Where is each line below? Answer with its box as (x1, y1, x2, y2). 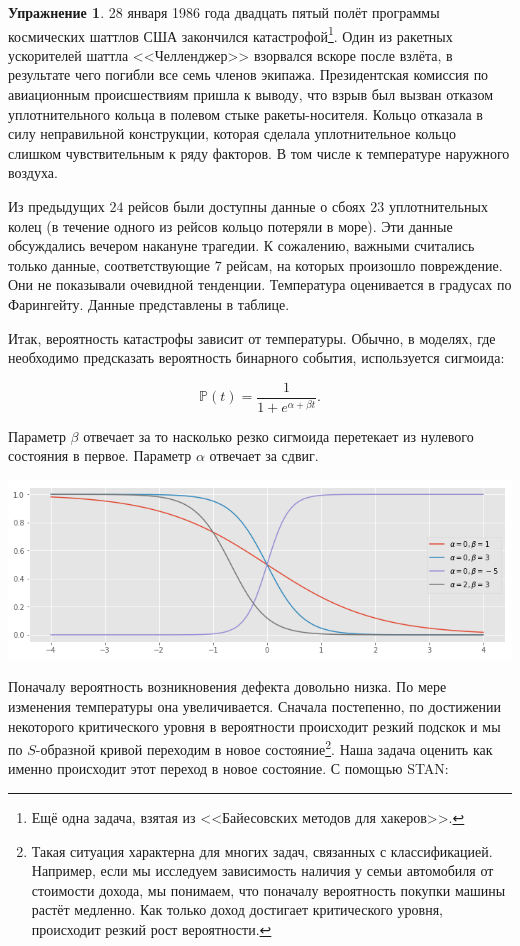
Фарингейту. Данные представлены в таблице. (8, 293, 290, 314)
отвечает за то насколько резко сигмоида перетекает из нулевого (83, 425, 474, 446)
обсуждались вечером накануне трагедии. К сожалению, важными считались (8, 235, 475, 256)
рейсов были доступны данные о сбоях (128, 196, 366, 216)
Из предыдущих (8, 196, 105, 216)
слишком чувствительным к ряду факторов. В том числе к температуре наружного (8, 142, 510, 163)
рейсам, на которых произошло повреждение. (226, 254, 503, 275)
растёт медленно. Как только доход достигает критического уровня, (31, 899, 443, 920)
